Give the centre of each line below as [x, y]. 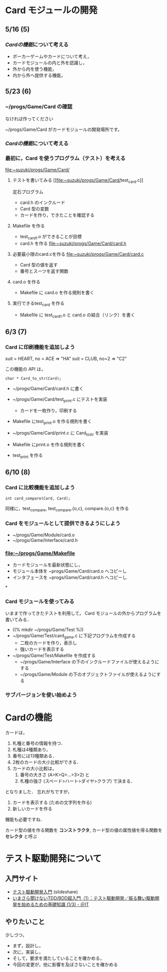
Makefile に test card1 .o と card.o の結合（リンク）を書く [77, 315]
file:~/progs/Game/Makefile [40, 553]
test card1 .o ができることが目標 [51, 237]
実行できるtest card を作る [38, 304]
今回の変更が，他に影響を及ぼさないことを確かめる [65, 964]
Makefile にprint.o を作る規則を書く [49, 445]
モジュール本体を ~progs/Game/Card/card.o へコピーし [69, 571]
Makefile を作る [29, 226]
